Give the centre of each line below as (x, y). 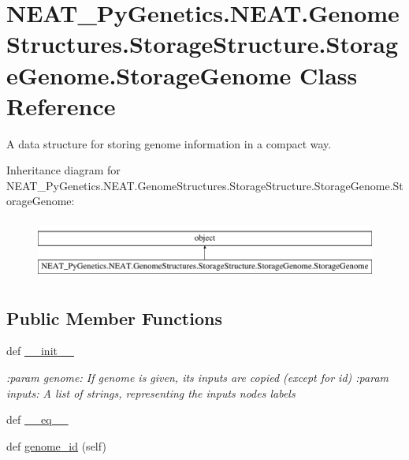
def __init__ (40, 351)
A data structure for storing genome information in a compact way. (169, 143)
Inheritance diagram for (63, 170)
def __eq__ (37, 419)
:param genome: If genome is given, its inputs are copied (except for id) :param (197, 378)
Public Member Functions (114, 318)
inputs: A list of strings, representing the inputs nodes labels (151, 393)
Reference (61, 105)
